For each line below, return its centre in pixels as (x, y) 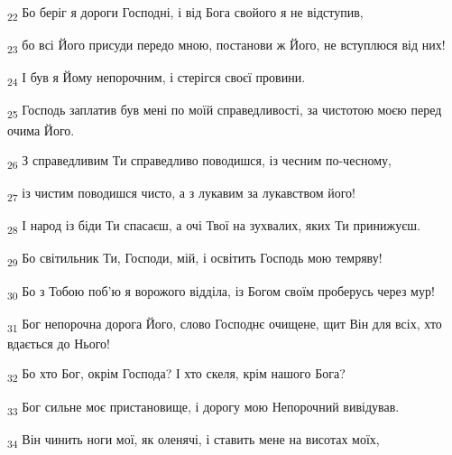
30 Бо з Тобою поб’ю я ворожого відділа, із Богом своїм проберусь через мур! (221, 292)
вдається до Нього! (59, 343)
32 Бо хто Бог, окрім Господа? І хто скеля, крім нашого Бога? (176, 375)
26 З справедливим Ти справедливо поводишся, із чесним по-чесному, (199, 161)
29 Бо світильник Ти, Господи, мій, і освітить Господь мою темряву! (195, 259)
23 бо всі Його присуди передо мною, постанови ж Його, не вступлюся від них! (226, 46)
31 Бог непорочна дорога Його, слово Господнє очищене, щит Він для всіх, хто (225, 324)
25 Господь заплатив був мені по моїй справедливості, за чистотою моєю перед (225, 111)
